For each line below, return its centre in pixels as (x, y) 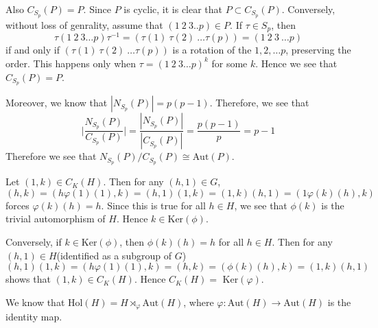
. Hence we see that (296, 63)
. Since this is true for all (153, 205)
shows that (28, 279)
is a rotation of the (212, 50)
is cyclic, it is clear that (173, 9)
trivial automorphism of (56, 219)
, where (199, 302)
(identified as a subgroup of (114, 255)
